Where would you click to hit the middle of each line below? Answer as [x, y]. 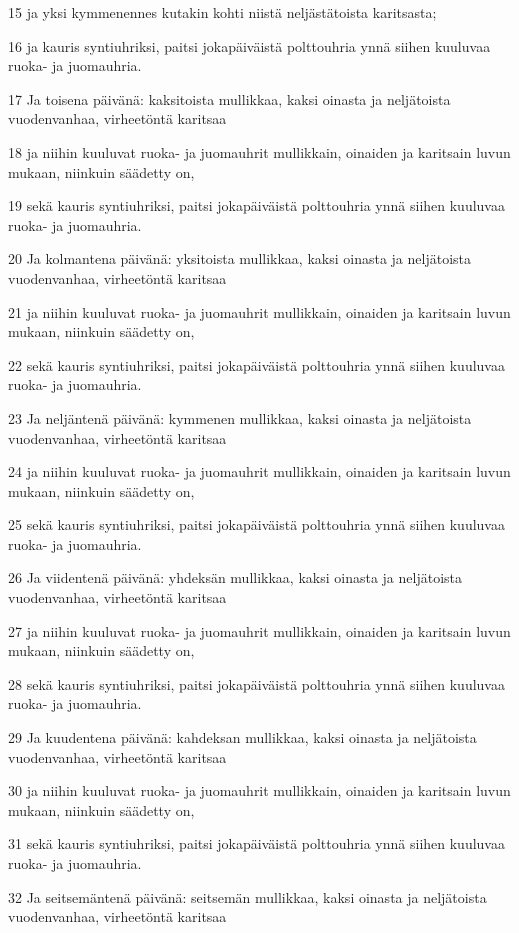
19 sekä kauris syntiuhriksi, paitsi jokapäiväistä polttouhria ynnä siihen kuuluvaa [256, 205]
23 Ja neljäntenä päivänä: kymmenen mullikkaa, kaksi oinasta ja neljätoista [240, 417]
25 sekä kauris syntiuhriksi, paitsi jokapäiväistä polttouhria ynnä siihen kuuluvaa [256, 524]
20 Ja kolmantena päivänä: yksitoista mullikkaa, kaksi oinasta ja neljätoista [239, 258]
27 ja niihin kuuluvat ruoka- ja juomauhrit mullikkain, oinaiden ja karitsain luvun [259, 630]
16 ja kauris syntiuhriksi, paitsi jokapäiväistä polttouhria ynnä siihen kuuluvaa [249, 45]
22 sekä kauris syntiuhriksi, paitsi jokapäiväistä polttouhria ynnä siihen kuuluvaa [256, 364]
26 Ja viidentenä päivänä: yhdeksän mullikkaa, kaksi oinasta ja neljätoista [235, 577]
